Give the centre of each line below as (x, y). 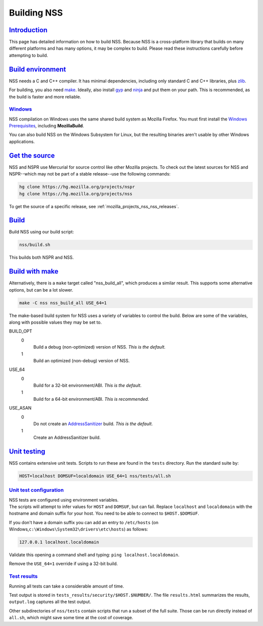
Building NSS (36, 13)
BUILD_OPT (21, 331)
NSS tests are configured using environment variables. (64, 500)
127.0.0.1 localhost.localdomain (59, 542)
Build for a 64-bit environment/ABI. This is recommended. (91, 399)
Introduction (28, 30)
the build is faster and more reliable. (45, 97)
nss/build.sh (35, 245)
